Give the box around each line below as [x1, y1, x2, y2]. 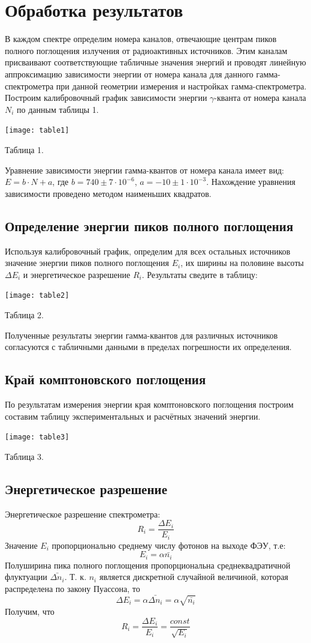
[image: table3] [5, 433, 70, 442]
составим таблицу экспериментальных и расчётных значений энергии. [5, 409, 261, 422]
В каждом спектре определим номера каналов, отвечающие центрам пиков [5, 32, 277, 45]
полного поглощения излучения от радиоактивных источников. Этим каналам [5, 44, 288, 56]
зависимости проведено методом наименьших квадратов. [5, 187, 212, 199]
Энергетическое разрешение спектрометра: [5, 507, 161, 520]
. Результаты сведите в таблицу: [141, 268, 258, 280]
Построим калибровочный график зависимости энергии [5, 91, 207, 104]
